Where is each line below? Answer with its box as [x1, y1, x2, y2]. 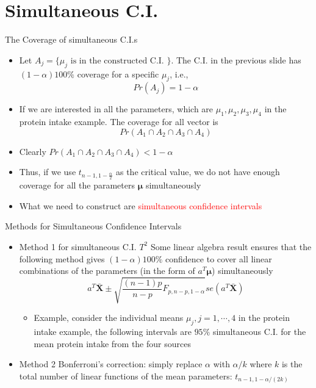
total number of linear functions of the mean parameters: [19, 369, 232, 382]
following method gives [19, 252, 105, 265]
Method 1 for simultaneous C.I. [19, 240, 137, 253]
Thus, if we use [19, 165, 76, 178]
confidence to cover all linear [165, 252, 272, 265]
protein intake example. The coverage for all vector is [19, 115, 218, 128]
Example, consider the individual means [34, 311, 184, 324]
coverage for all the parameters [19, 179, 135, 192]
